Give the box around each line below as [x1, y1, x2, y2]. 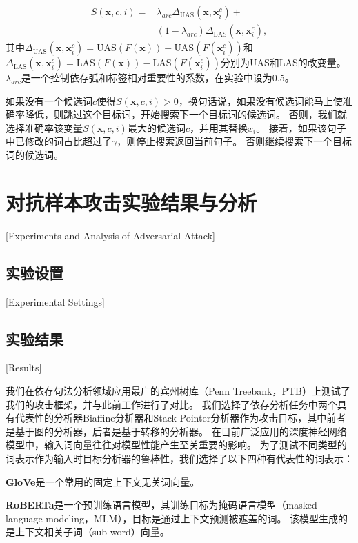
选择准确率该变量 [6, 120, 83, 135]
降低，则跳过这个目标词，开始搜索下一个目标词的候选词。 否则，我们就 [24, 107, 347, 121]
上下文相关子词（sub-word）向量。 [14, 524, 170, 539]
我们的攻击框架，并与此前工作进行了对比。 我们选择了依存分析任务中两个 [6, 397, 337, 411]
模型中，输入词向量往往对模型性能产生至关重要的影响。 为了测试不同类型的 [6, 437, 347, 452]
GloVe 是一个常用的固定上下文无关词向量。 [6, 474, 200, 488]
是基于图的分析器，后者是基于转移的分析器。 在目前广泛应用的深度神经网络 [6, 424, 347, 438]
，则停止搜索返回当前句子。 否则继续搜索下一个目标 [117, 134, 352, 148]
